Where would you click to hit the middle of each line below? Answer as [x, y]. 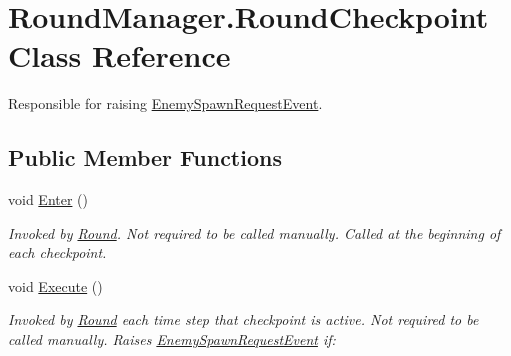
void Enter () [48, 199]
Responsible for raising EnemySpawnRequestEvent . [165, 103]
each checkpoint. [57, 252]
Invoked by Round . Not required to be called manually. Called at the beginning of [254, 232]
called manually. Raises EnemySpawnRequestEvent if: [172, 339]
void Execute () [55, 285]
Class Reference [119, 55]
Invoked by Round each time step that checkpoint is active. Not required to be [243, 319]
